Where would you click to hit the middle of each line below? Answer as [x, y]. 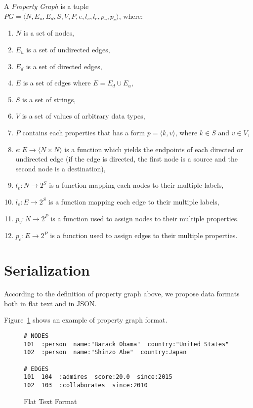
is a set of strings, [49, 99]
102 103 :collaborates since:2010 [86, 385]
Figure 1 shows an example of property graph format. [86, 320]
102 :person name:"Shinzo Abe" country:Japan [105, 352]
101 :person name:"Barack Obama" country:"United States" [126, 344]
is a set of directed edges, [64, 66]
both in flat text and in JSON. [50, 303]
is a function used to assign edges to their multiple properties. [144, 235]
